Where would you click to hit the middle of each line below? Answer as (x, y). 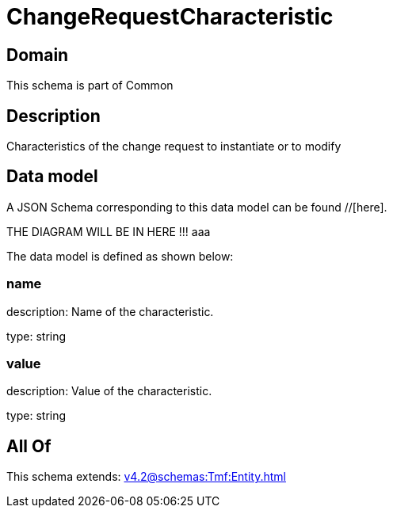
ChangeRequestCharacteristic (170, 17)
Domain (38, 55)
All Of (29, 446)
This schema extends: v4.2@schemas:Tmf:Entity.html (146, 477)
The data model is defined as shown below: (120, 256)
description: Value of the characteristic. (109, 391)
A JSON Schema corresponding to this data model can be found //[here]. (197, 207)
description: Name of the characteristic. (110, 311)
